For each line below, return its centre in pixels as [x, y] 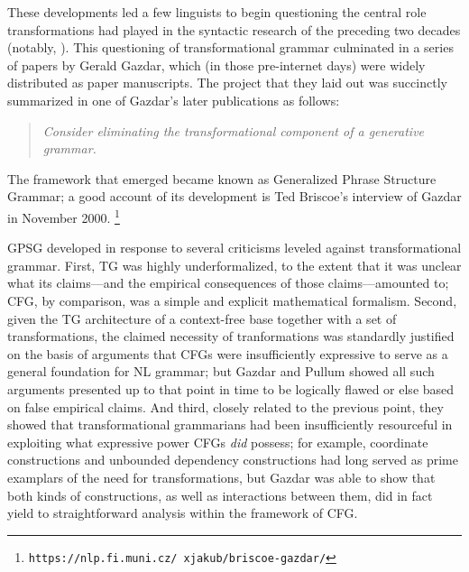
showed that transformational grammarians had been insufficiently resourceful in [230, 424]
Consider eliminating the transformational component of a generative [234, 130]
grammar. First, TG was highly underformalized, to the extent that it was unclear [234, 265]
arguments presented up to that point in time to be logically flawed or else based [231, 388]
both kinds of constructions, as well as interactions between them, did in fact [220, 495]
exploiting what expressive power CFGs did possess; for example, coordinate [218, 442]
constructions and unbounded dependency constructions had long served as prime [233, 460]
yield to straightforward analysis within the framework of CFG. [183, 513]
